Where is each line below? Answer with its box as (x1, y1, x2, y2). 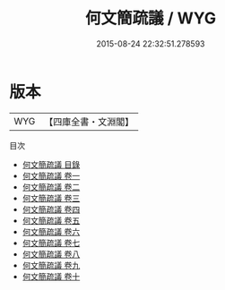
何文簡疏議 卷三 (22, 192, 81, 203)
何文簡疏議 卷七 (22, 237, 81, 248)
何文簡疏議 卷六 (22, 226, 81, 237)
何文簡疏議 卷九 (22, 260, 81, 270)
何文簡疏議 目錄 (22, 158, 81, 170)
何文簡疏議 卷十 (22, 270, 81, 282)
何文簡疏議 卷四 (22, 203, 81, 215)
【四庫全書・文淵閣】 (44, 115, 134, 128)
